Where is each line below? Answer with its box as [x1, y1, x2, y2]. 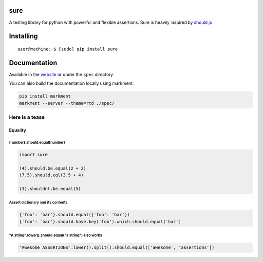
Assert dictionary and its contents [9, 200, 68, 205]
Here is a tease [9, 113, 45, 120]
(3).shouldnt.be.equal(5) [19, 186, 81, 191]
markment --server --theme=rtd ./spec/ [19, 100, 114, 106]
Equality [9, 127, 26, 133]
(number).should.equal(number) [9, 140, 65, 145]
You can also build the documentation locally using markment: [9, 80, 134, 86]
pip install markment [19, 94, 71, 99]
